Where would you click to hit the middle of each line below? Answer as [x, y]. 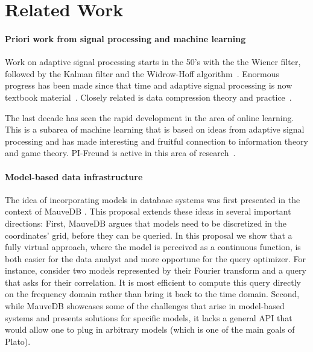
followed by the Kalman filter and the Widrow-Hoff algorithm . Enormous [142, 73]
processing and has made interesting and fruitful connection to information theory [157, 141]
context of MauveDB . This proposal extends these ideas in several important [148, 211]
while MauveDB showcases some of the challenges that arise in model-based [145, 306]
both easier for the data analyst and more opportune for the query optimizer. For [155, 258]
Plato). [18, 341]
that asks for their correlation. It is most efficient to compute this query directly [153, 282]
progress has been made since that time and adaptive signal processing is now [149, 85]
